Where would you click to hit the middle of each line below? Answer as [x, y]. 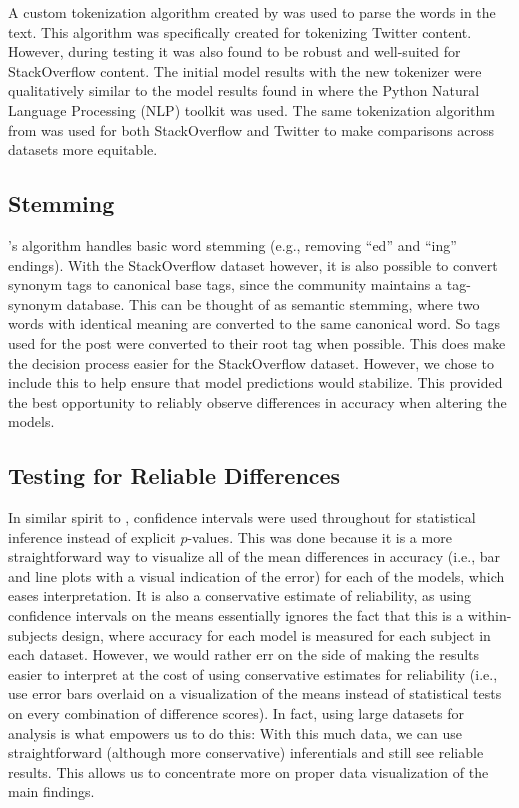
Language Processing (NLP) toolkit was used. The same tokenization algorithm [251, 109]
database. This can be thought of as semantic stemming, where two [273, 303]
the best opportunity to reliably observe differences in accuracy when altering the [257, 401]
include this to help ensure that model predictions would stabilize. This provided [255, 382]
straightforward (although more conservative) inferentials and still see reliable [246, 752]
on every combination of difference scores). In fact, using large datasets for [236, 713]
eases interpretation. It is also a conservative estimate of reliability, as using [240, 595]
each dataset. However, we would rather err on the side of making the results [244, 654]
